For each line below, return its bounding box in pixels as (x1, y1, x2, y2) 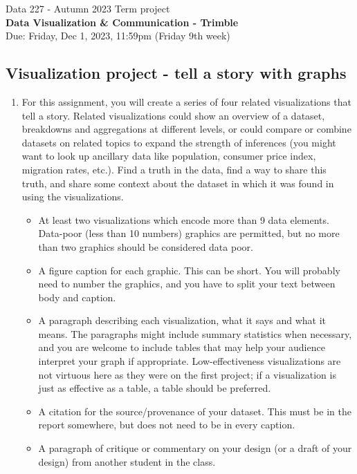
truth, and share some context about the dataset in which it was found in (21, 176, 334, 190)
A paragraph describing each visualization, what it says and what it (38, 313, 326, 328)
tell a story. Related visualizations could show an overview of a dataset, (21, 108, 325, 122)
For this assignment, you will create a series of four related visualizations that (21, 94, 351, 108)
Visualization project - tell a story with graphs (6, 62, 347, 84)
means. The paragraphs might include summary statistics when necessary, (38, 326, 352, 341)
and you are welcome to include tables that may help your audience (38, 340, 325, 354)
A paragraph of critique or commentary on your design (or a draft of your (38, 441, 352, 455)
